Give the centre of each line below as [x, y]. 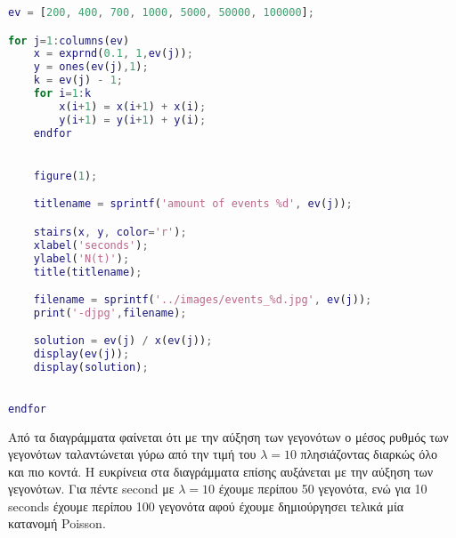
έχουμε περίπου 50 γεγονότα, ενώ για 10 [323, 489]
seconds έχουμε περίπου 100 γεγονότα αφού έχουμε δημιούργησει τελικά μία [206, 506]
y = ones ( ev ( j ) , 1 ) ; [91, 67]
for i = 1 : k [62, 94]
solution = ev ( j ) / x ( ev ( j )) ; [123, 341]
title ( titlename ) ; [88, 272]
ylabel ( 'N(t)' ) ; [81, 258]
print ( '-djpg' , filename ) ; [110, 313]
